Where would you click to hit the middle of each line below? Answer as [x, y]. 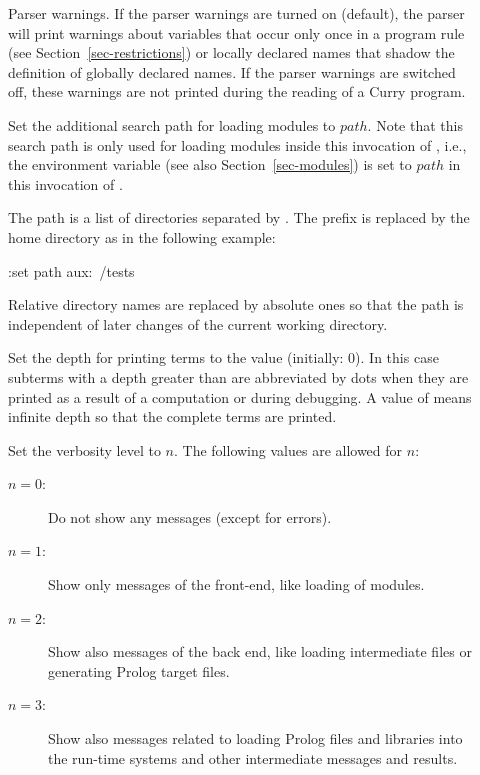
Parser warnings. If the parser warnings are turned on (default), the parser [236, 13]
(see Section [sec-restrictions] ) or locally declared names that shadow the [231, 52]
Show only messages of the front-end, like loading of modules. [236, 584]
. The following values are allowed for [288, 449]
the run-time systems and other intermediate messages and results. [253, 757]
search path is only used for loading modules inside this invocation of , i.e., [237, 144]
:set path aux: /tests [71, 270]
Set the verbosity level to [84, 449]
